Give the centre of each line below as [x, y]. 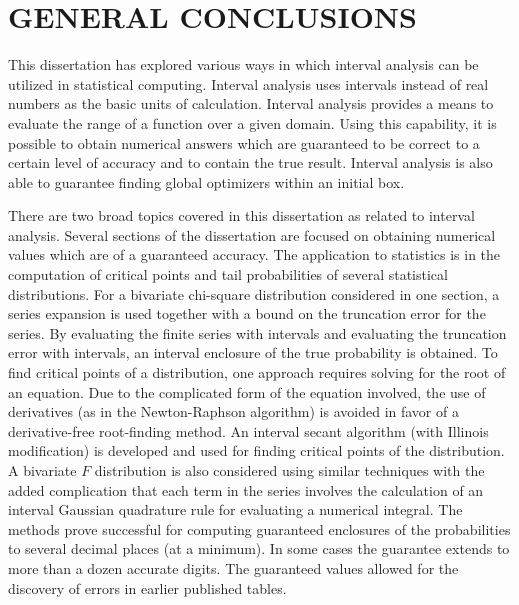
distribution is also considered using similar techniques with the [289, 470]
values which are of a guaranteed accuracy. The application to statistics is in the [254, 254]
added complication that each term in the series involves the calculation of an [246, 489]
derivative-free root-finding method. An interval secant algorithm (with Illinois [248, 430]
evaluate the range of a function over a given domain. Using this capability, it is [252, 122]
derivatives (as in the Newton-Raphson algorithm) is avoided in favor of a [233, 411]
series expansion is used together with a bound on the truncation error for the [247, 313]
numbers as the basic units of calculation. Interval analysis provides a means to [251, 103]
